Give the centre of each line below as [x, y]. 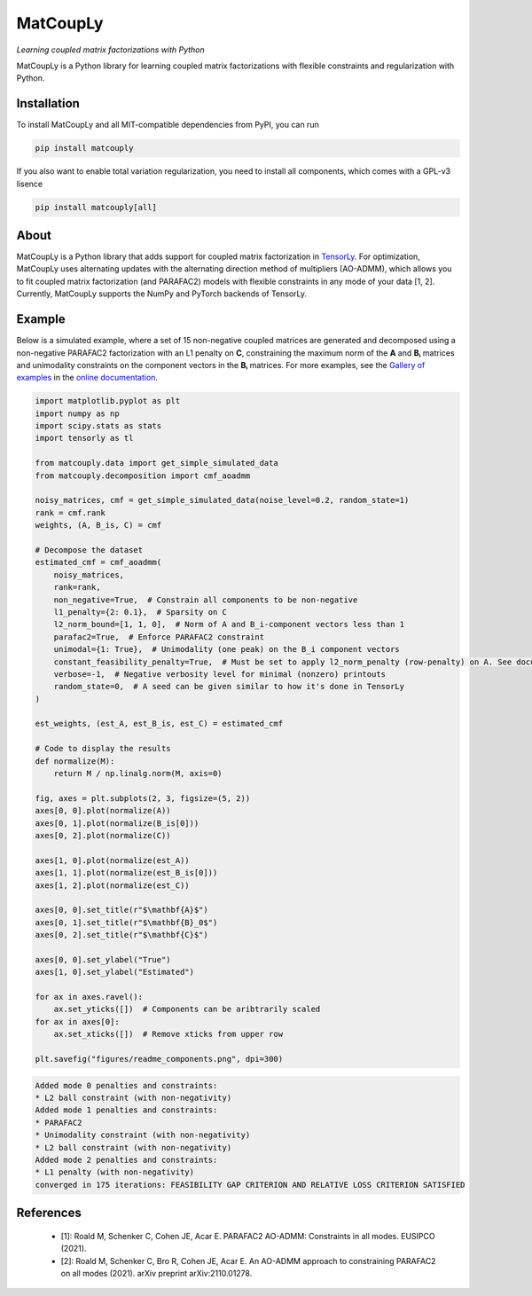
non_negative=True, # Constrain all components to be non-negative [206, 600]
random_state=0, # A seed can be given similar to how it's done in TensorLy [229, 687]
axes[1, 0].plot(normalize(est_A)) [112, 860]
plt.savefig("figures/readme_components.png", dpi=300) [159, 1059]
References [49, 1213]
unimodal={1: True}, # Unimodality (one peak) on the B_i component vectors [227, 649]
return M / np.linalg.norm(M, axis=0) [138, 774]
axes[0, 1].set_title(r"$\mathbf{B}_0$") [126, 922]
